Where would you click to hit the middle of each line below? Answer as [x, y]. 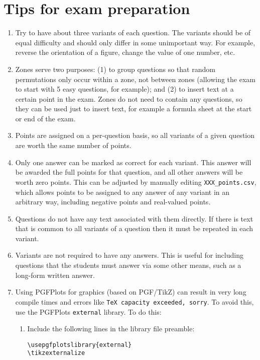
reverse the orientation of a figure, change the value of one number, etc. [125, 52]
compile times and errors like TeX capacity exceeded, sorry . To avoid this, [135, 301]
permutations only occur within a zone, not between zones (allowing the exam [135, 79]
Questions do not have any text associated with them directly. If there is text [134, 218]
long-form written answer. [55, 275]
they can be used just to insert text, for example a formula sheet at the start [134, 109]
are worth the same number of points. [73, 145]
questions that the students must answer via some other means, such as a [128, 265]
